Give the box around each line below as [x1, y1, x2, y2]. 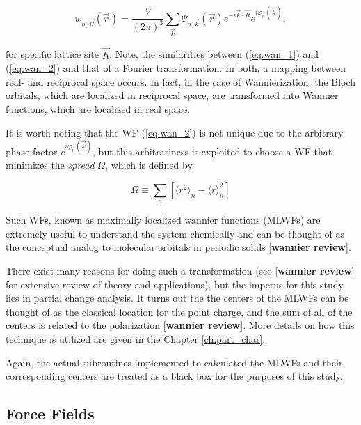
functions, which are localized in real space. [6, 101, 191, 116]
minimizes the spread [6, 157, 95, 172]
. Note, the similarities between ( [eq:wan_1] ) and [109, 47, 319, 61]
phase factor [6, 144, 58, 158]
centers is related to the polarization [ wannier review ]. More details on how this [6, 318, 355, 332]
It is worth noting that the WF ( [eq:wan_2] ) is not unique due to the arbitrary [6, 125, 344, 139]
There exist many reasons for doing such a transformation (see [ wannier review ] [6, 263, 355, 278]
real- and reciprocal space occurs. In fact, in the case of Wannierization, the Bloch [6, 74, 356, 88]
